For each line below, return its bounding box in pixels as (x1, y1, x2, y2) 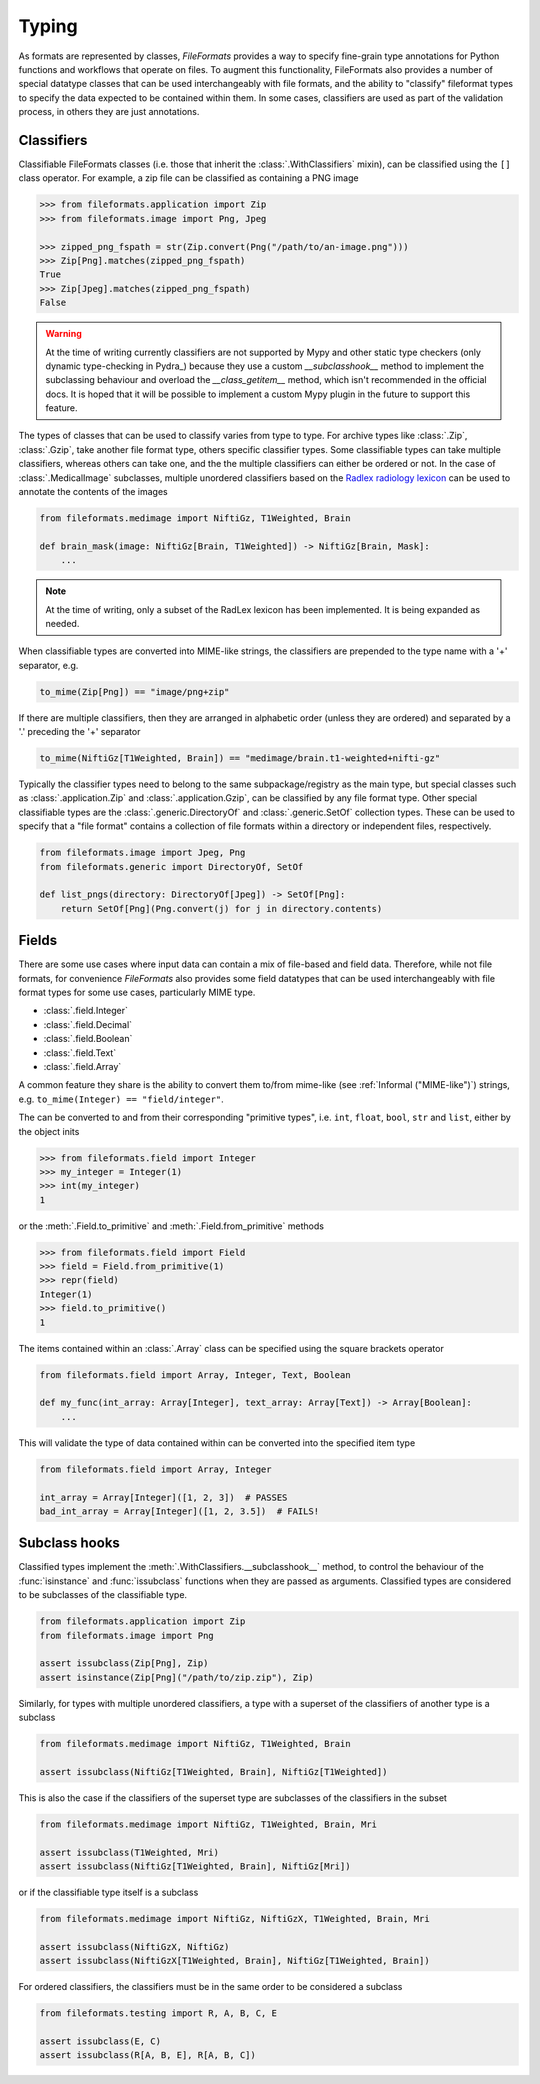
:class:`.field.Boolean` (43, 1033, 133, 1045)
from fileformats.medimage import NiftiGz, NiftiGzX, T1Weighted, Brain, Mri (39, 1913, 430, 1924)
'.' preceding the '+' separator (18, 726, 141, 738)
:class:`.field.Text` (43, 1046, 117, 1059)
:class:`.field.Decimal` (43, 1018, 133, 1030)
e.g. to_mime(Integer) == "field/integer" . (18, 1093, 224, 1105)
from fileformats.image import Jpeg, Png (39, 847, 246, 859)
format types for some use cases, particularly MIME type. (18, 986, 256, 999)
